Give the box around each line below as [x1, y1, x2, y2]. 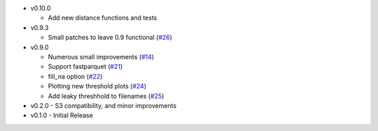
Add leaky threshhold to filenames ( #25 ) [48, 91, 164, 100]
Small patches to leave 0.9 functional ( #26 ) [48, 33, 173, 42]
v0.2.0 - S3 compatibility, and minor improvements [30, 101, 177, 109]
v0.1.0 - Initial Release [30, 111, 94, 120]
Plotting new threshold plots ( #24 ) [48, 82, 147, 91]
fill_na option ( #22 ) [48, 72, 103, 80]
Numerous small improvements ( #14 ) [48, 52, 154, 61]
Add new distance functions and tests [48, 14, 157, 22]
